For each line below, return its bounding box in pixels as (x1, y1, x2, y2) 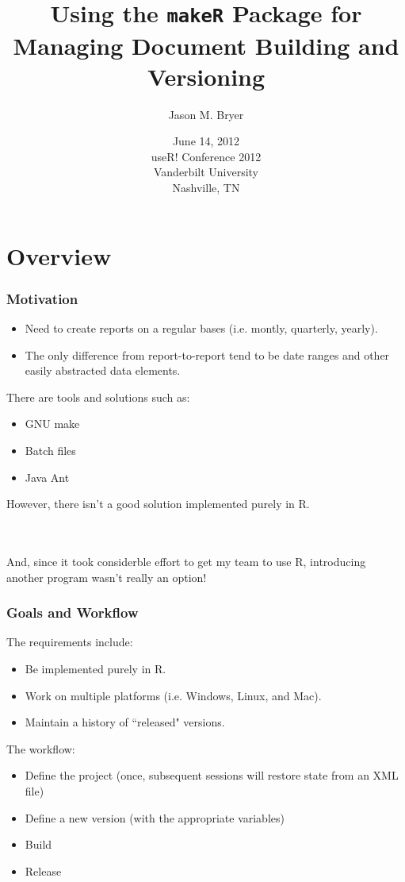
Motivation (6, 288, 78, 308)
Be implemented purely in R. (25, 660, 166, 676)
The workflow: (6, 740, 75, 757)
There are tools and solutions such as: (6, 388, 190, 405)
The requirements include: (6, 634, 133, 650)
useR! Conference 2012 (151, 148, 262, 164)
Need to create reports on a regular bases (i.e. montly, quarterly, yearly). (25, 320, 378, 336)
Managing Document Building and (13, 29, 399, 61)
